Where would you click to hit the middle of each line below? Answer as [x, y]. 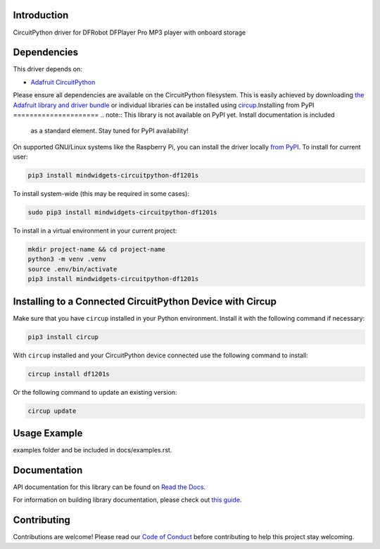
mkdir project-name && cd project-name [96, 249]
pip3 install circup [63, 337]
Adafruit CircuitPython [63, 82]
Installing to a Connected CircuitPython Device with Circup [145, 301]
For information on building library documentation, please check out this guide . [127, 500]
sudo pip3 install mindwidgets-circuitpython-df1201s [122, 212]
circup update [52, 411]
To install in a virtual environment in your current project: [95, 231]
